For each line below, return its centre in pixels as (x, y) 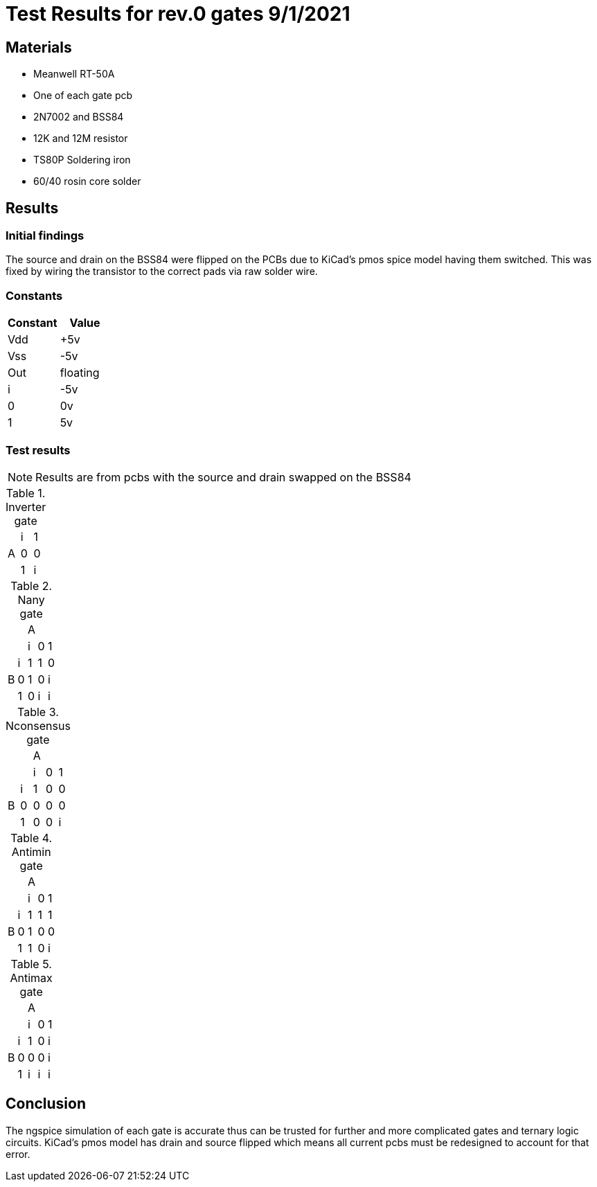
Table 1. (26, 493)
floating (80, 373)
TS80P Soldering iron (82, 160)
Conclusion (46, 1104)
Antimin (31, 851)
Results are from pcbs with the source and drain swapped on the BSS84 (223, 477)
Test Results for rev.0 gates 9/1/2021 (178, 14)
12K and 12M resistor (81, 139)
